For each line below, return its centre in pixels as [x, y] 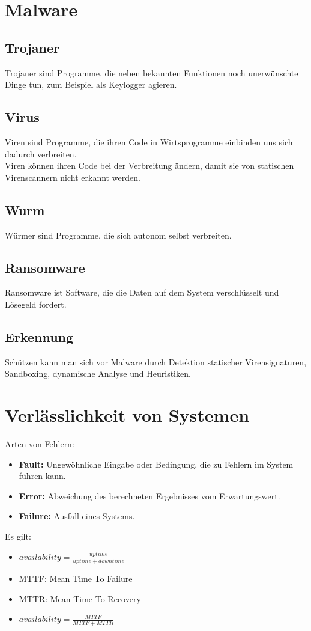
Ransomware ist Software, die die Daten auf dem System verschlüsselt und [142, 292]
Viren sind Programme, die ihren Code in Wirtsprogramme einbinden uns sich [149, 142]
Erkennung [39, 336]
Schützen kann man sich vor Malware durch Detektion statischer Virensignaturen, [156, 361]
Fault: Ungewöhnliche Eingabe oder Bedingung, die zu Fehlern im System [156, 464]
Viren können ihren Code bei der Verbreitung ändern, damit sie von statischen [149, 166]
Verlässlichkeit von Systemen [127, 415]
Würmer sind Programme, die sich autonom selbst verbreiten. [118, 235]
